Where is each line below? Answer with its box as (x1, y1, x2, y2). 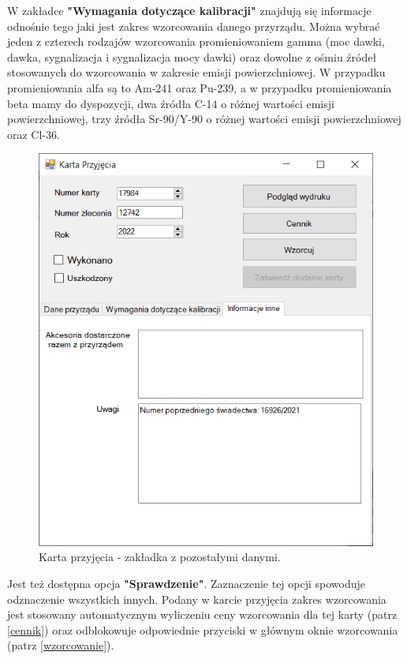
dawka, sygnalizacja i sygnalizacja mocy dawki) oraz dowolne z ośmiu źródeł (7, 48, 377, 65)
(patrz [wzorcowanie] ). (7, 637, 114, 653)
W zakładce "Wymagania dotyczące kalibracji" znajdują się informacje (7, 2, 372, 18)
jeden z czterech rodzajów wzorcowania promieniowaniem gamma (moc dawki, (7, 33, 385, 50)
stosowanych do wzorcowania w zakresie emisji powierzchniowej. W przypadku (7, 64, 386, 81)
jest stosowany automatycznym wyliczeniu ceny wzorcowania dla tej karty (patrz (7, 606, 398, 623)
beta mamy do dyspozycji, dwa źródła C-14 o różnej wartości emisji (7, 95, 334, 111)
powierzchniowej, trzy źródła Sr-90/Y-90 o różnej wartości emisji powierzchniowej (7, 110, 401, 127)
